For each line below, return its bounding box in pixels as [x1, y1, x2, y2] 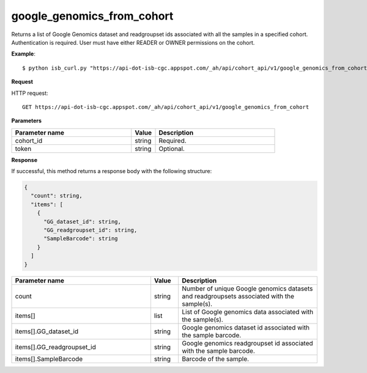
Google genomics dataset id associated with [181, 323, 310, 331]
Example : [11, 50, 36, 57]
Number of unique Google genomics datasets [181, 284, 313, 293]
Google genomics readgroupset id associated [181, 339, 313, 347]
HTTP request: [11, 89, 48, 97]
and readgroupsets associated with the [181, 292, 295, 300]
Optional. [158, 144, 185, 153]
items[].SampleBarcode [15, 355, 83, 363]
